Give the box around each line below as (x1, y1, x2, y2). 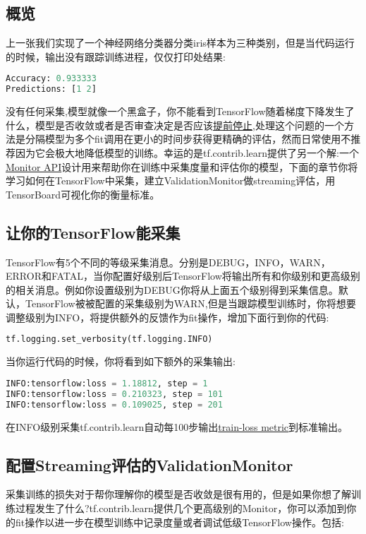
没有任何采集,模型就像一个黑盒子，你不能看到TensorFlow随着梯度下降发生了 (6, 104, 355, 119)
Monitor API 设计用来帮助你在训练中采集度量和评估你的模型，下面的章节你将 (6, 159, 358, 174)
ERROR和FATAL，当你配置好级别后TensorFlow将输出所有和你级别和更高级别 (6, 268, 360, 283)
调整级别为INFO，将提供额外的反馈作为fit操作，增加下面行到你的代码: (6, 309, 329, 324)
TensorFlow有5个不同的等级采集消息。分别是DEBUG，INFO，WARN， (6, 254, 331, 269)
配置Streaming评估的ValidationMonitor (6, 453, 293, 475)
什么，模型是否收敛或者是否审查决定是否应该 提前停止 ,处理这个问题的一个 (6, 117, 344, 132)
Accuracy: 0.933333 (6, 73, 97, 84)
